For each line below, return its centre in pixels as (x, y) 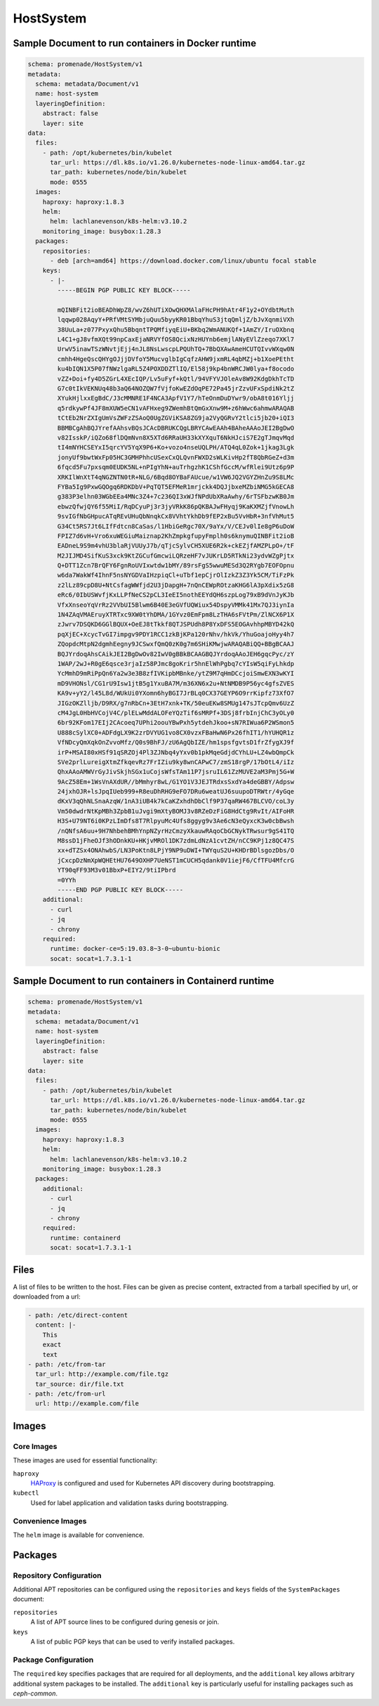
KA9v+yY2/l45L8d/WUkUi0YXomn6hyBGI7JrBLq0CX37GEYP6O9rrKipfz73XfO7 (176, 693)
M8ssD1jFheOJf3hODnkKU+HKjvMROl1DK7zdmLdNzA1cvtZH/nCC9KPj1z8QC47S (176, 841)
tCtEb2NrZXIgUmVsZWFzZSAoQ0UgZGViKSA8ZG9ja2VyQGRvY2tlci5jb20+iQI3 (176, 418)
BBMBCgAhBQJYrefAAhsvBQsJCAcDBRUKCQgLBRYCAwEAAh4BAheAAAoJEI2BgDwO (176, 428)
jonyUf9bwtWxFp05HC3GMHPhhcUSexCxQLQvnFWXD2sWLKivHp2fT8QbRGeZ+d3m (176, 457)
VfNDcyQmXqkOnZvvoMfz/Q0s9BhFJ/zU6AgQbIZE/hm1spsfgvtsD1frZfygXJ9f (176, 742)
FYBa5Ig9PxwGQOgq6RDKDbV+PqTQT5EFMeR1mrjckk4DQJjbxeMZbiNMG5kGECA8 (176, 487)
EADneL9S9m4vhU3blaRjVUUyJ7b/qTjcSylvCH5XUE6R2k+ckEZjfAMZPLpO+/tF (176, 546)
